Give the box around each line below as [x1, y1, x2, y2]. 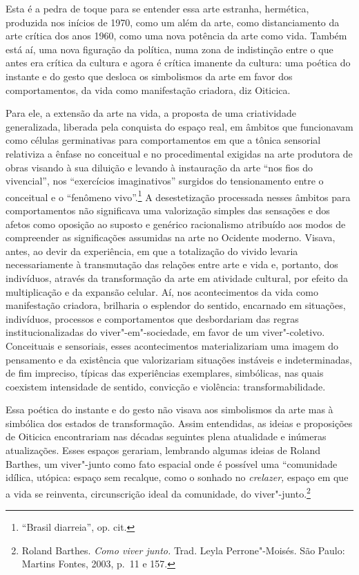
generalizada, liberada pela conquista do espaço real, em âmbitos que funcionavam [6, 119, 353, 133]
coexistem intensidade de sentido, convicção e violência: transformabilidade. [6, 379, 326, 393]
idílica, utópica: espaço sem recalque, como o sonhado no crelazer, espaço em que [6, 470, 349, 484]
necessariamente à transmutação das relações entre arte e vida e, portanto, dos [6, 257, 338, 272]
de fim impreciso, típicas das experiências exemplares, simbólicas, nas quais [6, 366, 324, 380]
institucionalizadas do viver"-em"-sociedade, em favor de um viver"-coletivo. [6, 325, 325, 339]
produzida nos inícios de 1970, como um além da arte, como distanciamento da [6, 15, 340, 29]
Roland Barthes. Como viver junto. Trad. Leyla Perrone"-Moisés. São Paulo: [21, 543, 345, 557]
